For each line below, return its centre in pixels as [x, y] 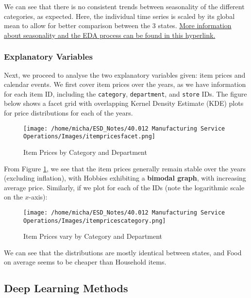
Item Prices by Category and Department [85, 152]
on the [13, 197]
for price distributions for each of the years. [68, 113]
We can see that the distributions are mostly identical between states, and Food [123, 252]
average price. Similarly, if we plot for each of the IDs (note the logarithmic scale [124, 187]
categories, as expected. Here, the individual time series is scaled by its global [119, 16]
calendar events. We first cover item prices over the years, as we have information [125, 84]
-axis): [38, 197]
